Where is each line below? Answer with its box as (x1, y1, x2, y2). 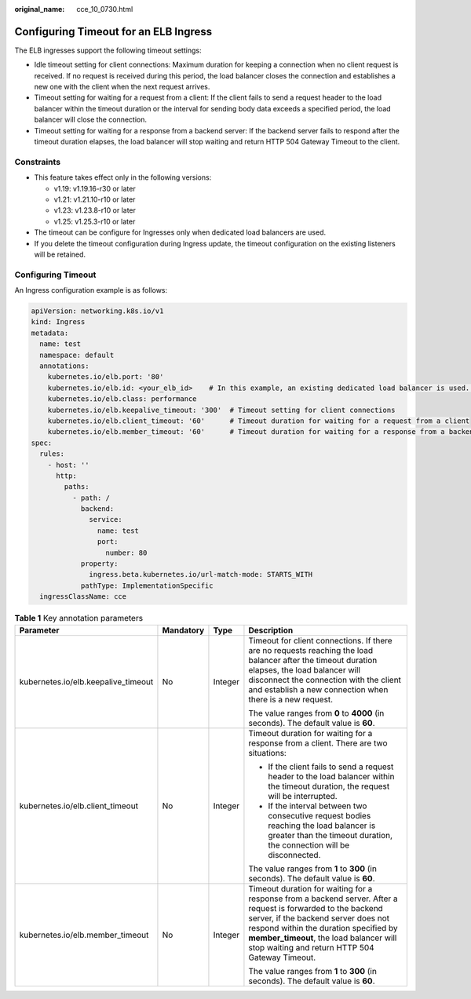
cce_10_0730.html (76, 5, 133, 13)
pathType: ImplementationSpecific (80, 581, 214, 590)
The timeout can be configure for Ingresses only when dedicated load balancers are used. (34, 228, 327, 237)
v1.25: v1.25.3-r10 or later (53, 217, 136, 226)
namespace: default (39, 350, 115, 359)
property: (80, 560, 119, 568)
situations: (248, 747, 287, 758)
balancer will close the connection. (34, 115, 148, 125)
